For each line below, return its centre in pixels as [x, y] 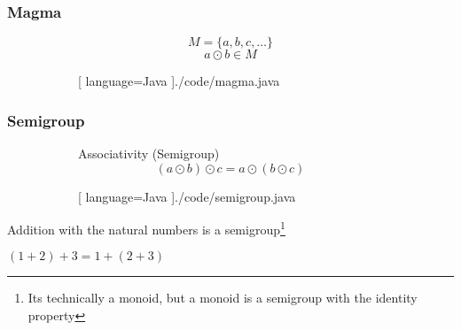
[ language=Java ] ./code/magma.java [179, 81]
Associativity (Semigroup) [149, 153]
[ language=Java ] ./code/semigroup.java [187, 196]
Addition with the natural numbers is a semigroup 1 [146, 228]
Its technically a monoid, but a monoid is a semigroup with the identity [223, 298]
